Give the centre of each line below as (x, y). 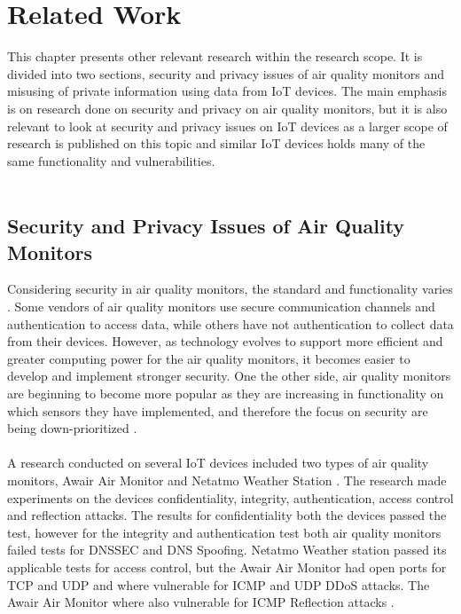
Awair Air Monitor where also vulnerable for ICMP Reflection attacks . (201, 602)
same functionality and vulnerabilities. (111, 160)
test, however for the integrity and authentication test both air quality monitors (224, 532)
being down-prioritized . (72, 428)
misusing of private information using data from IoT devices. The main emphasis (227, 91)
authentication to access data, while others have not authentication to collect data (230, 323)
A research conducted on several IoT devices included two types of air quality (218, 463)
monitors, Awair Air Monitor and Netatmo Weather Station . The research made (227, 480)
